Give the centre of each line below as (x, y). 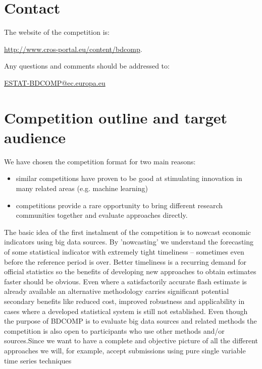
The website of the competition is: (57, 32)
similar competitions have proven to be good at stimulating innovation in (129, 178)
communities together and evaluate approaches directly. (102, 215)
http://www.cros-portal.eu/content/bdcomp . (73, 49)
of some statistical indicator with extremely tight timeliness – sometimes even (124, 251)
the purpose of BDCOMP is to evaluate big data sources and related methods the (130, 321)
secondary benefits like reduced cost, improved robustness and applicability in (124, 301)
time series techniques (38, 360)
